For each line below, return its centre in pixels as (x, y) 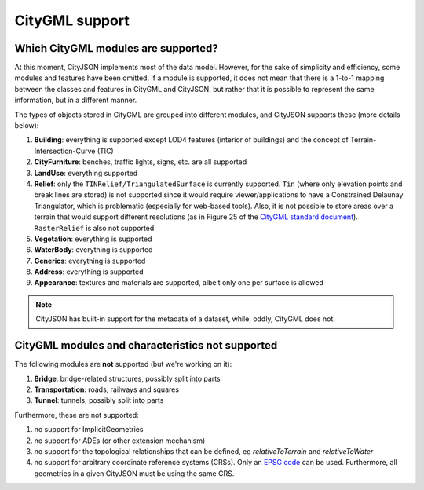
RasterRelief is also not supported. (95, 228)
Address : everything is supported (89, 272)
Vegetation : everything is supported (93, 239)
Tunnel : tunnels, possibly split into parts (99, 400)
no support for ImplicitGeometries (89, 430)
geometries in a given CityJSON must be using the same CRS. (134, 473)
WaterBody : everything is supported (93, 250)
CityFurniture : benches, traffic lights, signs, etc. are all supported (141, 162)
